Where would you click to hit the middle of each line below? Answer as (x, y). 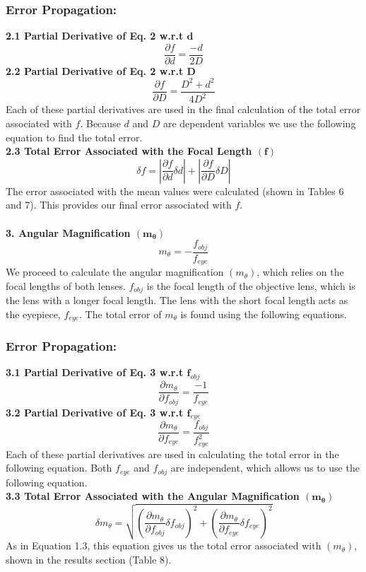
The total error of (123, 314)
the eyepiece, (33, 314)
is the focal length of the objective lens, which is (251, 285)
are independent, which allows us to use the (265, 468)
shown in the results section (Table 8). (89, 559)
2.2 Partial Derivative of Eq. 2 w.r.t (95, 70)
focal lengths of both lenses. (66, 285)
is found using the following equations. (264, 314)
